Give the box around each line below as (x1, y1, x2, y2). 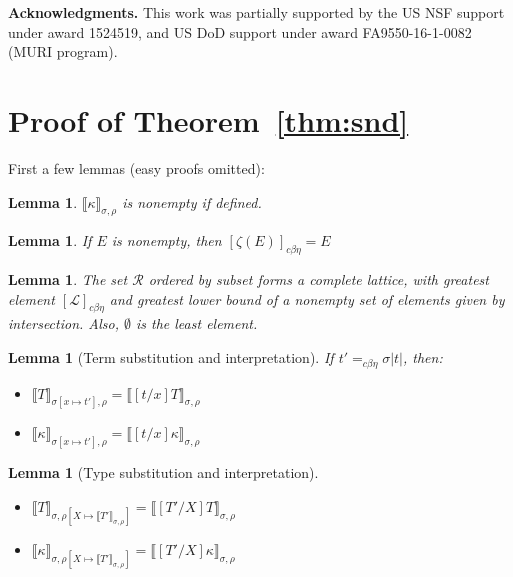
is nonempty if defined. (122, 191, 262, 212)
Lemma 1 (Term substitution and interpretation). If (8, 347, 334, 368)
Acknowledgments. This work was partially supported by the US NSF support (8, 2, 505, 22)
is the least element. (135, 313, 258, 334)
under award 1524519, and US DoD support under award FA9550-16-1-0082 (8, 21, 472, 42)
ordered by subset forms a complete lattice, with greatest (148, 269, 489, 290)
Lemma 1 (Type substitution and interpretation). (8, 462, 319, 483)
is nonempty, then (111, 230, 222, 251)
